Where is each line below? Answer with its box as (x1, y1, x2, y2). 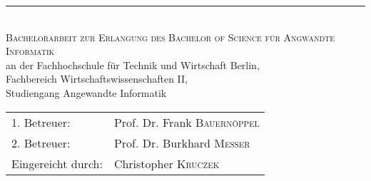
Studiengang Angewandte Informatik (6, 85, 167, 100)
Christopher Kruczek (113, 155, 220, 172)
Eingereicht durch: (11, 155, 103, 172)
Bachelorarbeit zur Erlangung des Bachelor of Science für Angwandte (6, 29, 335, 44)
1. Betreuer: (11, 113, 71, 130)
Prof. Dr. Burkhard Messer (113, 134, 250, 151)
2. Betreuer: (11, 134, 71, 151)
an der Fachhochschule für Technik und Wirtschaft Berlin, (6, 57, 260, 72)
